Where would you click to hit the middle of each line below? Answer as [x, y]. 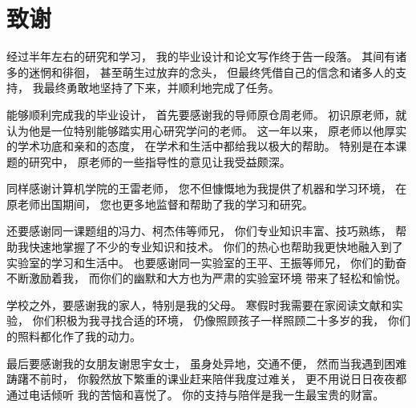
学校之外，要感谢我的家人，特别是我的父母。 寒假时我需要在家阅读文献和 [199, 304]
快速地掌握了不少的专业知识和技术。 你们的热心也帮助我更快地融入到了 [216, 247]
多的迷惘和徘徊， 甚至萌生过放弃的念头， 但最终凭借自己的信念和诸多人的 [201, 72]
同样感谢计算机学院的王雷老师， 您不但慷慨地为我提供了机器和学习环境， [199, 188]
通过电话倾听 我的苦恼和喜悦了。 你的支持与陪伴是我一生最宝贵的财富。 [196, 394]
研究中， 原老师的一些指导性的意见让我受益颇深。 [160, 161]
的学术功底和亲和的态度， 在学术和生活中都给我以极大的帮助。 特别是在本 [201, 146]
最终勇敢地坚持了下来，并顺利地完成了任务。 [162, 88]
